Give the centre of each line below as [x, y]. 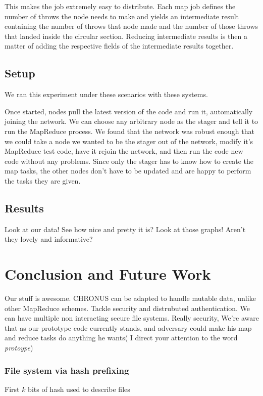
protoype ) [19, 347]
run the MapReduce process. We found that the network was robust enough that [129, 131]
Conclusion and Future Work [108, 274]
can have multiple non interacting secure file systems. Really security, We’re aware [132, 318]
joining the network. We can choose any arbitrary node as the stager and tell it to [131, 121]
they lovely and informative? [49, 239]
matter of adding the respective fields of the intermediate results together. [119, 46]
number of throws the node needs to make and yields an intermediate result [122, 16]
